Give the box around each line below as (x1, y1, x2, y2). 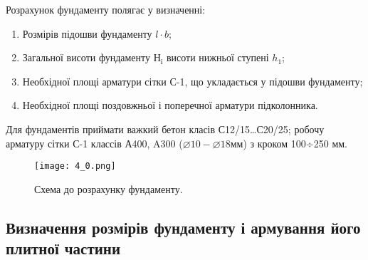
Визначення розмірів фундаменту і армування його (6, 216, 361, 238)
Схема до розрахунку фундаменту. (34, 181, 183, 196)
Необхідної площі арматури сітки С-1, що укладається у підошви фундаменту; (22, 73, 363, 88)
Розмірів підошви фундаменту (22, 26, 152, 41)
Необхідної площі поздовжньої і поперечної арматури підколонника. (22, 98, 318, 113)
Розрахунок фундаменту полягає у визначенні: (6, 2, 206, 16)
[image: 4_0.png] (34, 161, 116, 172)
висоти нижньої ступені (166, 50, 269, 65)
